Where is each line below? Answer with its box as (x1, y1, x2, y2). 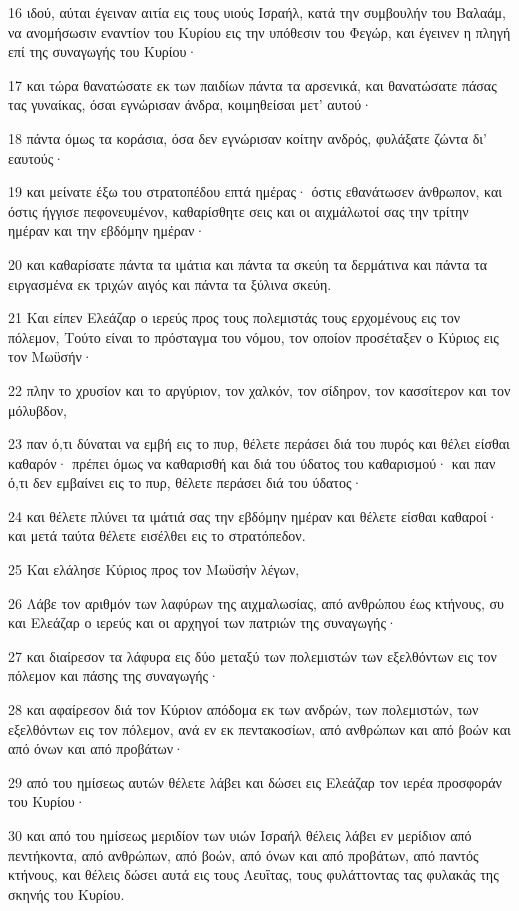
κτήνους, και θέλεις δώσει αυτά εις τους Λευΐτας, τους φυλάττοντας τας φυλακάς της (8, 864, 499, 885)
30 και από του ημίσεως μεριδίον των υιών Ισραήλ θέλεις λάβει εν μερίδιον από (8, 825, 472, 845)
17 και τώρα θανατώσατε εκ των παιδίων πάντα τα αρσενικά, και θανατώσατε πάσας (8, 74, 497, 95)
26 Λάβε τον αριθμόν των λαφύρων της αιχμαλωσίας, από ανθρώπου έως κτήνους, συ (8, 592, 504, 613)
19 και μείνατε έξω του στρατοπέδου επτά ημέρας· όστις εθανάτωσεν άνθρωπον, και (8, 181, 503, 202)
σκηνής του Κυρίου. (8, 883, 125, 904)
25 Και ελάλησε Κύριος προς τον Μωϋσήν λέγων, (8, 559, 300, 580)
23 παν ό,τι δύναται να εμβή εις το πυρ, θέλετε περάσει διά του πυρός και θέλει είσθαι (8, 433, 510, 454)
